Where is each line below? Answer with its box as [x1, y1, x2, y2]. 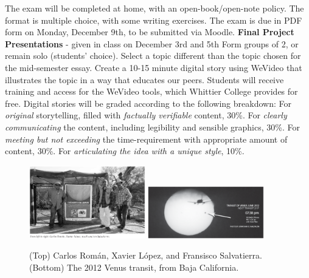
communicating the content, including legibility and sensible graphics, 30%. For [5, 120, 300, 133]
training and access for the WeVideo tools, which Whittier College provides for [5, 85, 298, 98]
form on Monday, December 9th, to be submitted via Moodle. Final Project [5, 25, 294, 38]
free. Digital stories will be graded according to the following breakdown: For [5, 97, 291, 109]
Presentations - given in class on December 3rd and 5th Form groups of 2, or [5, 37, 299, 50]
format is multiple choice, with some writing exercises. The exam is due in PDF [5, 13, 302, 26]
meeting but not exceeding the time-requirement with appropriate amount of [5, 132, 288, 145]
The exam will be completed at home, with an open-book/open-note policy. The [5, 2, 304, 14]
